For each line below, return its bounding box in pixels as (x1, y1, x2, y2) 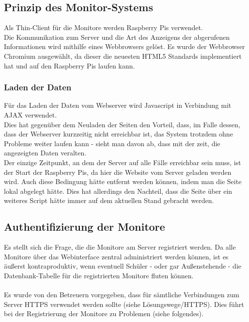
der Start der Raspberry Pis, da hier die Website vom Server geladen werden (4, 167, 232, 177)
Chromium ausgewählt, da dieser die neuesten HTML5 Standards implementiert (4, 51, 242, 61)
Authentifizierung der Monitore (4, 219, 165, 234)
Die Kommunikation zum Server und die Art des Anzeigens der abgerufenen (4, 32, 230, 42)
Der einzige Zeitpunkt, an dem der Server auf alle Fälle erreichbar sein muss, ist (4, 157, 241, 167)
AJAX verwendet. (4, 109, 57, 119)
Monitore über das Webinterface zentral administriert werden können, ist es (4, 251, 229, 261)
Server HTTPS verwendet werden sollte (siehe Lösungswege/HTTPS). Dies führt (4, 299, 244, 309)
